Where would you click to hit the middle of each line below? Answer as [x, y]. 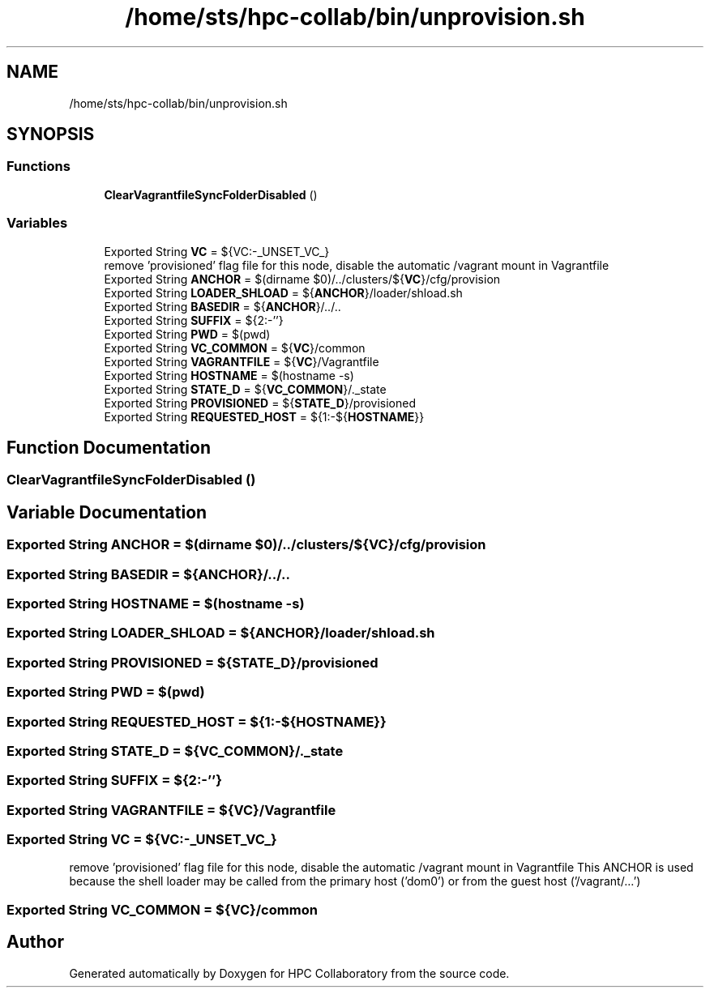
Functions [38, 166]
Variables [37, 223]
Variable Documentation [107, 512]
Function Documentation [109, 447]
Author [35, 942]
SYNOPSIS [51, 134]
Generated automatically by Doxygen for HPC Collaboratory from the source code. [289, 973]
